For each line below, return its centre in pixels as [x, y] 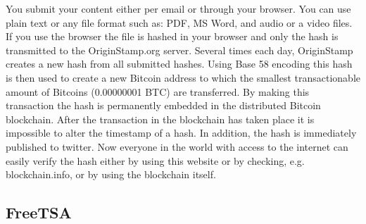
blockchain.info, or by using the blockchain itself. [111, 174]
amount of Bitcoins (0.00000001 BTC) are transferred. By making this [158, 91]
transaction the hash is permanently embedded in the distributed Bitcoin [163, 105]
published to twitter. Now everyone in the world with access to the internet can [177, 146]
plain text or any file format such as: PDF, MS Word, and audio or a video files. [179, 22]
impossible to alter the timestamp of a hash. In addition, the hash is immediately [181, 133]
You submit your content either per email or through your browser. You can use [178, 8]
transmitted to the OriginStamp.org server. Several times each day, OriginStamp [179, 50]
